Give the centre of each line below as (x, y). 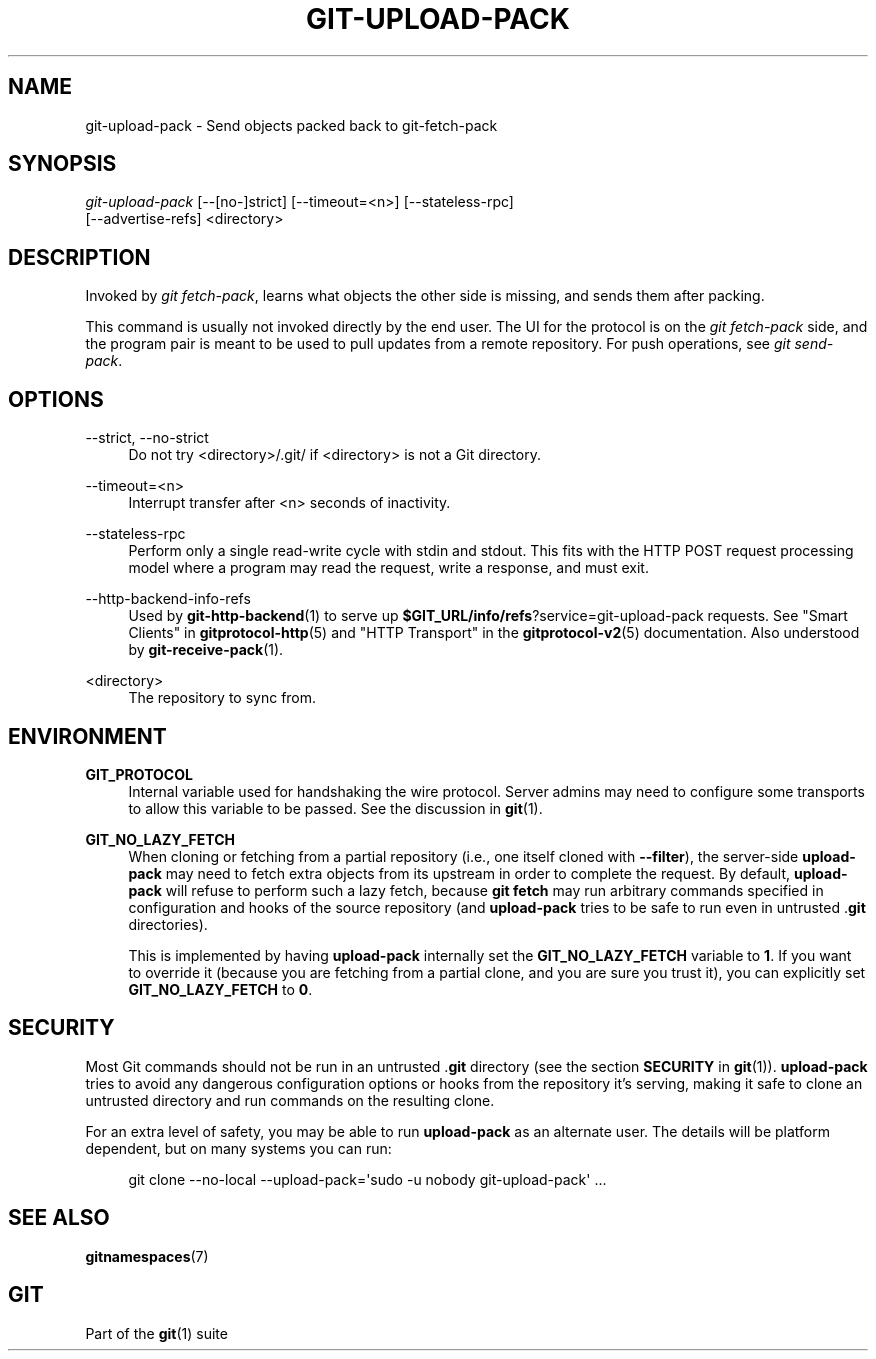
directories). (168, 924)
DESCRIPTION (79, 257)
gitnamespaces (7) (147, 1256)
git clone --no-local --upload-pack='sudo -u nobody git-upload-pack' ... (367, 1179)
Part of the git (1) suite (156, 1333)
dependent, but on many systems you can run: (238, 1148)
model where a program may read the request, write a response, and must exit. (388, 568)
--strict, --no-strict (147, 438)
